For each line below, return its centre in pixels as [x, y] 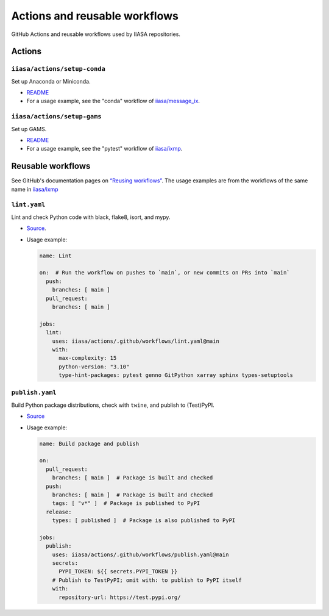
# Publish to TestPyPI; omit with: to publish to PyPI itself [147, 580]
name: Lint [55, 256]
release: [59, 512]
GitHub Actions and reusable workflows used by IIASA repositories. [96, 34]
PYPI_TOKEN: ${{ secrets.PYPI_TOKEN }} [118, 571]
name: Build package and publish [89, 443]
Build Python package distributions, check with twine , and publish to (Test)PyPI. [113, 405]
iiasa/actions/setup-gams [56, 117]
